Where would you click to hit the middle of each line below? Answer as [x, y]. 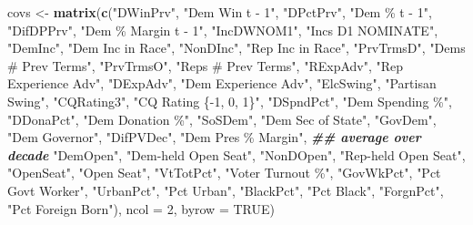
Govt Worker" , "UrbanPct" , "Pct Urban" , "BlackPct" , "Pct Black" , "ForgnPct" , [226, 190]
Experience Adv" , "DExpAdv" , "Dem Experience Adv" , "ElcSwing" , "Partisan [222, 83]
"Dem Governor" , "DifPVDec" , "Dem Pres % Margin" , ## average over [214, 137]
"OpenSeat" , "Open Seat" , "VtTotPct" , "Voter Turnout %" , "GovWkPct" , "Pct [224, 173]
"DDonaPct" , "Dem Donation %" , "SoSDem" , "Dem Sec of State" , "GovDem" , [222, 119]
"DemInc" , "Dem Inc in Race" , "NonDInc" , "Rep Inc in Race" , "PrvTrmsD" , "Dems [236, 48]
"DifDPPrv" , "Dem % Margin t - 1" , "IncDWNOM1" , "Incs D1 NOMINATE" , [223, 30]
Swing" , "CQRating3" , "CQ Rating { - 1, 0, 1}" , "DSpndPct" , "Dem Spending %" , [230, 101]
